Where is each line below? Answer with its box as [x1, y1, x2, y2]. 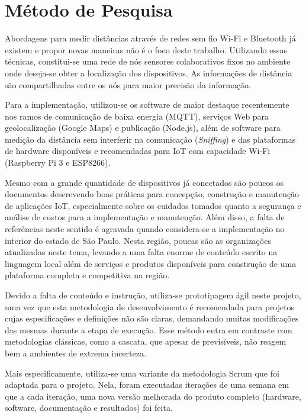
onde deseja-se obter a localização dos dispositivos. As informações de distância [5, 66, 292, 79]
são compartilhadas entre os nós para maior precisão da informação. [5, 78, 251, 91]
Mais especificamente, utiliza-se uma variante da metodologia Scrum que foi [5, 366, 279, 379]
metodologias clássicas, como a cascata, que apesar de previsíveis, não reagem [5, 335, 286, 348]
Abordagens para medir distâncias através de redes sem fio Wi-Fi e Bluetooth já [5, 32, 296, 44]
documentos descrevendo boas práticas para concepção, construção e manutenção [5, 188, 299, 200]
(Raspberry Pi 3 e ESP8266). [5, 156, 111, 169]
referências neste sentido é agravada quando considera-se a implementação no [5, 223, 285, 235]
